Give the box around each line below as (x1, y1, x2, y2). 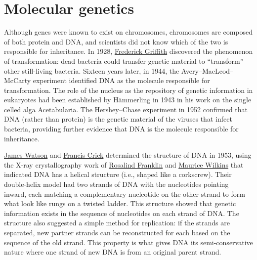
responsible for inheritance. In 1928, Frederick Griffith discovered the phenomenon (4, 46, 253, 56)
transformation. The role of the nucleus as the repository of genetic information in (4, 85, 253, 95)
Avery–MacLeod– (181, 65, 234, 76)
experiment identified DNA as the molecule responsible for (33, 75, 210, 86)
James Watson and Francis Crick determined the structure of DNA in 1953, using (4, 150, 252, 160)
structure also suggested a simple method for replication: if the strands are (4, 217, 230, 228)
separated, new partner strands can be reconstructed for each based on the (4, 227, 230, 237)
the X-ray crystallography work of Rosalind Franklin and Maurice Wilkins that (4, 159, 244, 170)
